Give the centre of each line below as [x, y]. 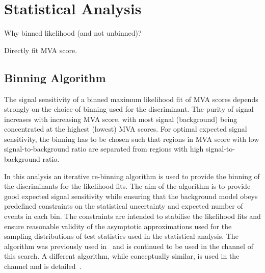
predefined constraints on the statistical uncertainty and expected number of [124, 206]
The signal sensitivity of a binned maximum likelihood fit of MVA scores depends [131, 99]
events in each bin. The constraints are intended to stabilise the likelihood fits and [132, 216]
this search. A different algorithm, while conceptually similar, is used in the [122, 256]
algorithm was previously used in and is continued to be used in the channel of [129, 246]
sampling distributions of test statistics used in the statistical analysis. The [121, 236]
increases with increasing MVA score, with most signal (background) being [121, 119]
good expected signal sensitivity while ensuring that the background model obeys [131, 196]
